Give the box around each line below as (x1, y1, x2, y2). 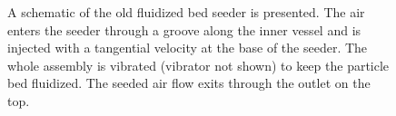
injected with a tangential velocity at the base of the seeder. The (7, 38, 368, 57)
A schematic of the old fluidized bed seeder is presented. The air (7, 3, 365, 21)
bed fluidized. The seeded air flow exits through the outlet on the (7, 73, 371, 92)
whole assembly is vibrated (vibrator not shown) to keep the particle (7, 55, 390, 74)
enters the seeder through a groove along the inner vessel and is (7, 20, 361, 39)
